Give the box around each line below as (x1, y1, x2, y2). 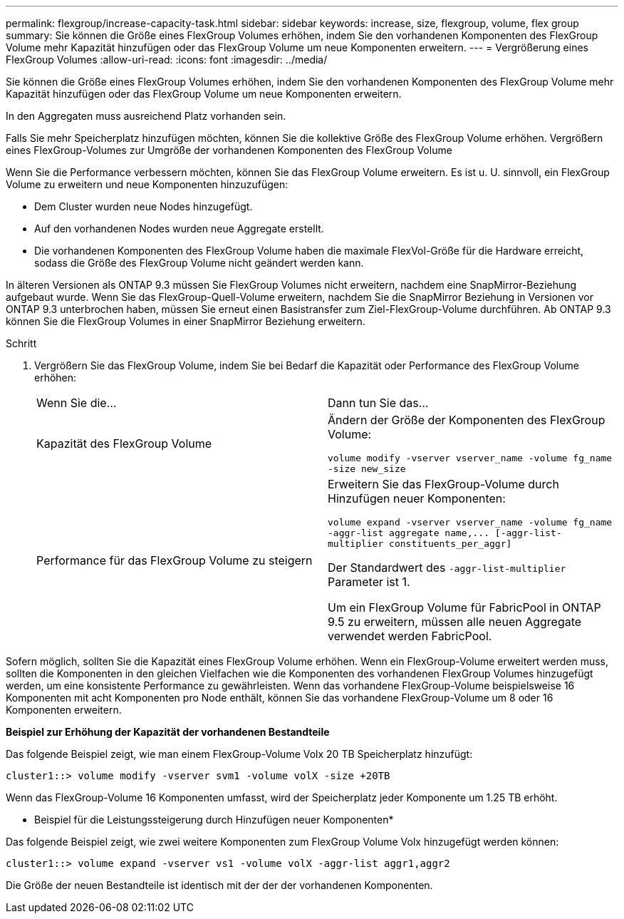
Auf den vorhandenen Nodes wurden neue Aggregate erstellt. (34, 222, 324, 235)
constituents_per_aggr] (389, 538, 512, 549)
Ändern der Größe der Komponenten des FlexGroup (328, 413, 605, 427)
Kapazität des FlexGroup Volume (36, 436, 212, 451)
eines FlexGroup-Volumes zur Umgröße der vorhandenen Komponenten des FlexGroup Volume (6, 144, 452, 156)
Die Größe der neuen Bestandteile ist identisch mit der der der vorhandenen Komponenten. (6, 879, 433, 891)
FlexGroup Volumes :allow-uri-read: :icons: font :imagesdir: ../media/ (6, 53, 328, 66)
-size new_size (328, 463, 406, 474)
